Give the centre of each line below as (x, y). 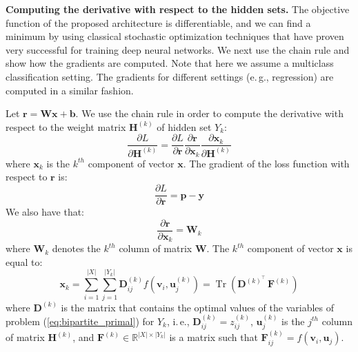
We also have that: (45, 212)
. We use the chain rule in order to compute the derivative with (209, 113)
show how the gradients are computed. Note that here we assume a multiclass (170, 63)
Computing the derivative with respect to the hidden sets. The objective (178, 9)
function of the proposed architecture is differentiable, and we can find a (158, 22)
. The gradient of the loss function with (266, 163)
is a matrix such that (213, 337)
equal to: (24, 261)
